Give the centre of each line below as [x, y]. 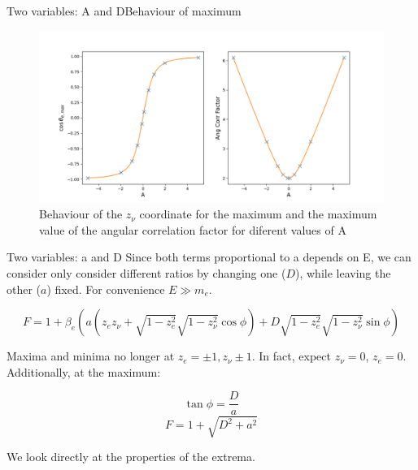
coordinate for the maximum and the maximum [258, 214]
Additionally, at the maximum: [84, 371]
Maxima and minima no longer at [91, 356]
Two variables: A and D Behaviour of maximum [124, 11]
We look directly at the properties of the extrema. [131, 456]
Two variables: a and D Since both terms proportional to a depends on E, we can [209, 257]
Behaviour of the [81, 214]
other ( [24, 289]
